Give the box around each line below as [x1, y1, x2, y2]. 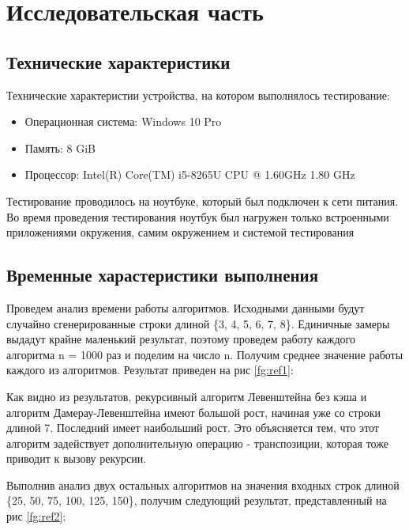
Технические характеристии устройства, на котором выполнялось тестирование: [6, 86, 390, 103]
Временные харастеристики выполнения [6, 263, 319, 287]
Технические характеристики [6, 49, 231, 74]
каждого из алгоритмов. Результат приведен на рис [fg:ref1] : [6, 362, 294, 378]
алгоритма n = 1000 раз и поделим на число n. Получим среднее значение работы [6, 346, 403, 362]
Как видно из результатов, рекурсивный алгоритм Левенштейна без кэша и [6, 388, 367, 404]
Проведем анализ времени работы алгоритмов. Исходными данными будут [6, 299, 365, 316]
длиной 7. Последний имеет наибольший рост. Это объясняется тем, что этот [6, 419, 379, 436]
